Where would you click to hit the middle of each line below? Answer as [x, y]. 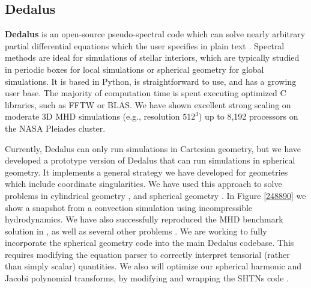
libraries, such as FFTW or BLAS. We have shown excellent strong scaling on [148, 104]
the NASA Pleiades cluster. [55, 128]
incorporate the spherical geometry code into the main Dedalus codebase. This [149, 243]
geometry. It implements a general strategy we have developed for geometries [146, 172]
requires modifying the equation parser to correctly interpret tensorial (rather [147, 254]
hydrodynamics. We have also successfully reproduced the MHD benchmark [144, 219]
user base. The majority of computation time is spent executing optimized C [146, 93]
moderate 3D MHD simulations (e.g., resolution [92, 116]
